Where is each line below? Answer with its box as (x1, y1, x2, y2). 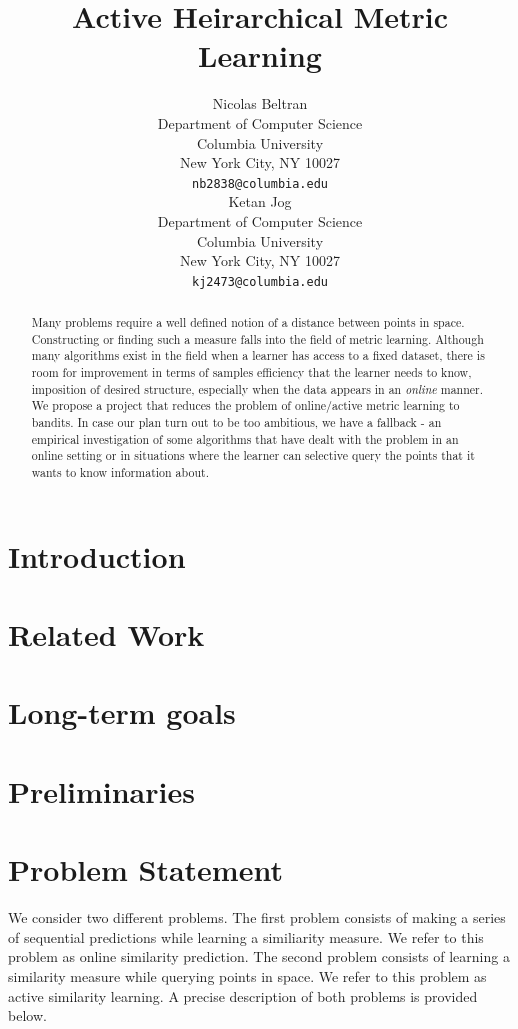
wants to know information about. (31, 464, 209, 481)
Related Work (8, 614, 205, 655)
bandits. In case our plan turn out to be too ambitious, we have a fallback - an (31, 414, 442, 431)
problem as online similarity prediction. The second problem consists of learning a (8, 946, 510, 967)
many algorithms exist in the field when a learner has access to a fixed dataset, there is (31, 347, 485, 364)
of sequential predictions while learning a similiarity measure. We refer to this (8, 926, 484, 947)
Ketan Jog (228, 191, 292, 212)
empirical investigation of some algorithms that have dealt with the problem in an (31, 430, 459, 447)
